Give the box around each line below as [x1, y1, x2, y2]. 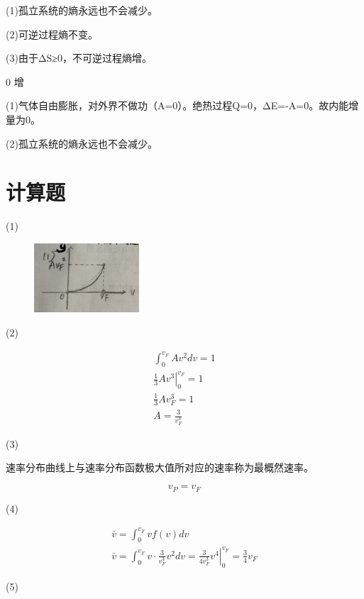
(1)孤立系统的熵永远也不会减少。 [6, 3, 158, 17]
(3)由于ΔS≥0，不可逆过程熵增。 [6, 50, 153, 65]
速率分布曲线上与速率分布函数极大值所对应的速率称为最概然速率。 [6, 460, 314, 475]
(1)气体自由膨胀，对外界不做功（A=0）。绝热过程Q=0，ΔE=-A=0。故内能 [6, 98, 349, 113]
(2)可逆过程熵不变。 [6, 26, 98, 41]
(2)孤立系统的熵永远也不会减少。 [6, 136, 158, 150]
